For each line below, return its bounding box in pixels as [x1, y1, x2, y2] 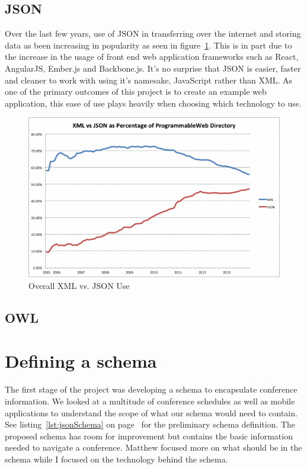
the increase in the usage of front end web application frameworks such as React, [5, 50, 299, 63]
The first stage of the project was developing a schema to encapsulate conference [5, 383, 298, 396]
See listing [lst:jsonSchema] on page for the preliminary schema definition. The [5, 418, 296, 431]
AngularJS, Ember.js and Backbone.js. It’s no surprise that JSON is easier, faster [5, 62, 301, 74]
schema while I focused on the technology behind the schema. [5, 452, 228, 465]
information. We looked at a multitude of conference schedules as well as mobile [5, 394, 295, 407]
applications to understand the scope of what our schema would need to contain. [5, 406, 298, 419]
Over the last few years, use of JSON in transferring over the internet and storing [5, 27, 301, 40]
